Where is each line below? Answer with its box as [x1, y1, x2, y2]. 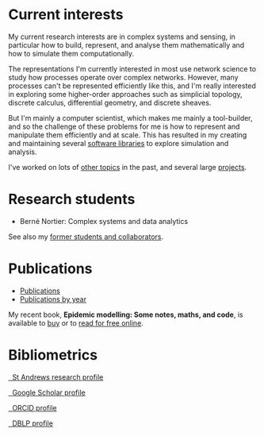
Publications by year [19, 294, 87, 303]
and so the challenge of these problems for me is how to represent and [8, 122, 240, 131]
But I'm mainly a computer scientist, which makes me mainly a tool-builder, [8, 113, 253, 122]
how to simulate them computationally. [8, 48, 135, 58]
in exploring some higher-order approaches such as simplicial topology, [8, 89, 243, 98]
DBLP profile [11, 419, 54, 428]
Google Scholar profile [11, 388, 86, 397]
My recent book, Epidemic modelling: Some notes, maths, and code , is [8, 310, 243, 319]
